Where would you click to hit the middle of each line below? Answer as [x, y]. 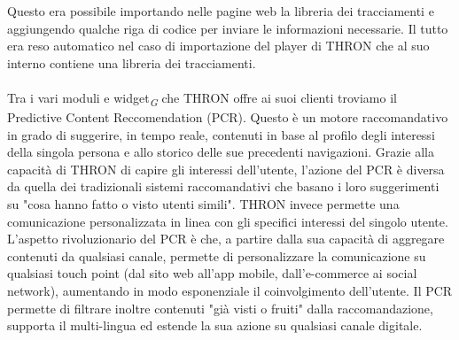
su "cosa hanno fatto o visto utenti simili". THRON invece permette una [203, 204]
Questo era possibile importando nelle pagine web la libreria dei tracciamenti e [221, 11]
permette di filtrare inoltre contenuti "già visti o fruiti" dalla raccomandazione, [220, 308]
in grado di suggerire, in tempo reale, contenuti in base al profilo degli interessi [221, 134]
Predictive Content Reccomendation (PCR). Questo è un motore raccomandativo [228, 117]
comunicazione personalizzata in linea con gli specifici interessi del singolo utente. [228, 221]
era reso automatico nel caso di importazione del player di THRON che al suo [218, 46]
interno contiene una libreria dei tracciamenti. [132, 62]
